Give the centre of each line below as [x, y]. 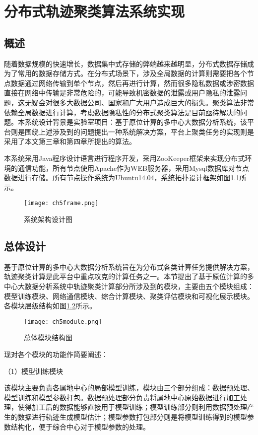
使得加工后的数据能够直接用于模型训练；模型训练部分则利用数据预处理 [132, 407]
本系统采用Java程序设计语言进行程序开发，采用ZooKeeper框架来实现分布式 [125, 158]
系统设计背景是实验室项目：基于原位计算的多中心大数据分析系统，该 [136, 122]
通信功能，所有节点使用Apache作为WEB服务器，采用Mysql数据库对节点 [133, 168]
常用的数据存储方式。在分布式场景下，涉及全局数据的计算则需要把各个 [132, 73]
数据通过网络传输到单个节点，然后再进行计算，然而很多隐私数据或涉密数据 [132, 83]
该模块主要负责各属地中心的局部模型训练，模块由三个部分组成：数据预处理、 [129, 388]
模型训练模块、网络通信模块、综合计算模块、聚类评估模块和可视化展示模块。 [129, 296]
